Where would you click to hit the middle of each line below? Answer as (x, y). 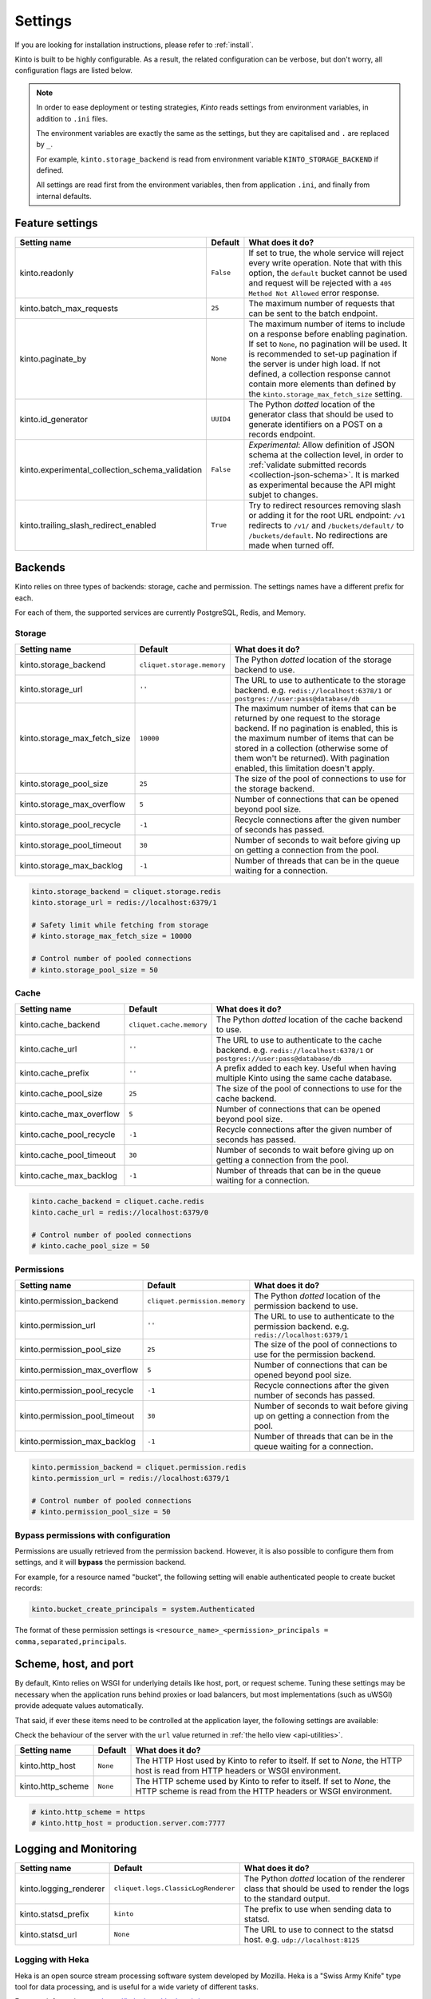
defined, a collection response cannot (320, 373)
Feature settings (57, 223)
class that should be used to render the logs (327, 1889)
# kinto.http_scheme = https (89, 1812)
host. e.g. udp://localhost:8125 (302, 1939)
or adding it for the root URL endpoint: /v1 (327, 515)
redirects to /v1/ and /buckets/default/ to (326, 525)
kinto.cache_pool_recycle (67, 1135)
